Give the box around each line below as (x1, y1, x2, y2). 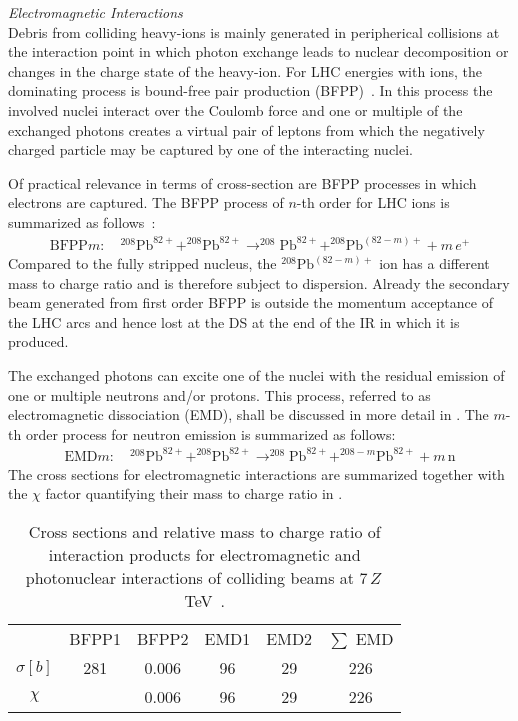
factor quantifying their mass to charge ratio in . (45, 483, 343, 504)
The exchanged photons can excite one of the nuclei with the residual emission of (8, 364, 505, 385)
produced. (8, 331, 69, 352)
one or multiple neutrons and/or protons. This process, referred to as (8, 384, 431, 405)
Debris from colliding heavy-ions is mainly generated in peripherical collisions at (8, 21, 500, 42)
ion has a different (379, 253, 490, 273)
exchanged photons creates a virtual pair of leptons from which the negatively (8, 119, 485, 140)
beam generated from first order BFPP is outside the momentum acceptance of (8, 292, 493, 313)
